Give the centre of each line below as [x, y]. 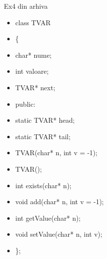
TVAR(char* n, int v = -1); [56, 153]
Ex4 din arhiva [26, 6]
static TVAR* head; [45, 120]
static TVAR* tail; [43, 136]
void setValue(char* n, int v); [59, 234]
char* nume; [33, 55]
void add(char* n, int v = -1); [60, 202]
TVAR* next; [35, 87]
